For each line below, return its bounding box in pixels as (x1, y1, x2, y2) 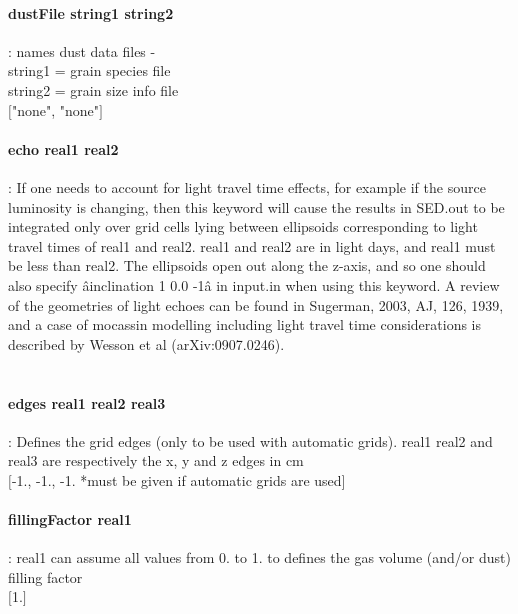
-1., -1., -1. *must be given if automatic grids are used (11, 469, 342, 490)
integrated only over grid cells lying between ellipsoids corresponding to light (8, 216, 478, 237)
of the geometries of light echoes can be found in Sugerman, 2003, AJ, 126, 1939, (8, 294, 504, 315)
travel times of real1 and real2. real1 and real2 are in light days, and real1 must (8, 235, 496, 256)
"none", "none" (11, 99, 99, 120)
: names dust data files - (8, 40, 156, 61)
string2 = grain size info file (8, 79, 179, 100)
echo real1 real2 (8, 138, 119, 159)
